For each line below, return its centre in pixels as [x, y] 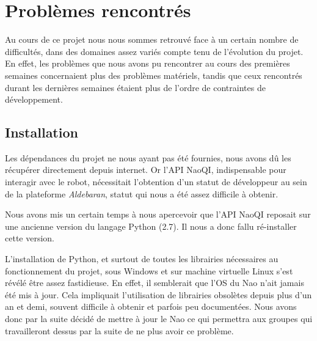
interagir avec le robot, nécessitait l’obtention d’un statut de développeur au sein [156, 182]
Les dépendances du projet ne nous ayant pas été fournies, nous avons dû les [148, 157]
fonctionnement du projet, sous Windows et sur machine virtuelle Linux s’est [149, 270]
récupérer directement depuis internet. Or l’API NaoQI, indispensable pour [146, 170]
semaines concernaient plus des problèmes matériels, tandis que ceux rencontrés [154, 75]
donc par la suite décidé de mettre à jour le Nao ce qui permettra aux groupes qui [159, 319]
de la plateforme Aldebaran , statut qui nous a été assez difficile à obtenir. [142, 193]
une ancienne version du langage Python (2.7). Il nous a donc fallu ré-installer [151, 226]
